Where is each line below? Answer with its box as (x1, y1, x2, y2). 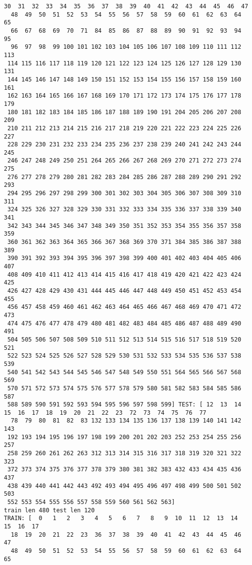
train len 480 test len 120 (4, 506, 95, 514)
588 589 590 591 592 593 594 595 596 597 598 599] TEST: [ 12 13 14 (7, 401, 241, 408)
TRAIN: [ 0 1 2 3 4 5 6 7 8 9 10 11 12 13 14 (4, 515, 238, 522)
